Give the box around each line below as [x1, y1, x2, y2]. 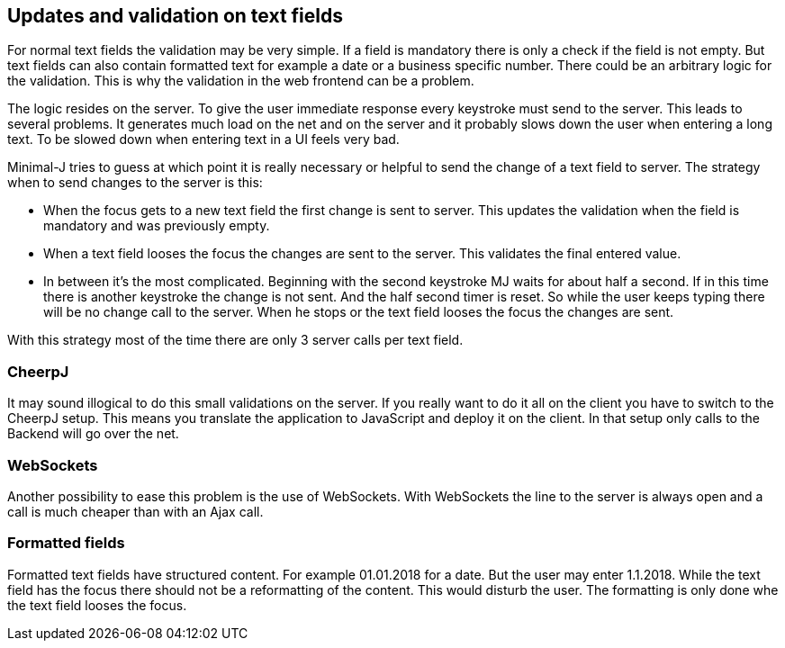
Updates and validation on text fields [7, 4, 344, 27]
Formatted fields [7, 534, 125, 553]
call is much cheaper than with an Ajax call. [7, 503, 264, 519]
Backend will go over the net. [7, 426, 179, 442]
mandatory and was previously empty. [43, 218, 270, 234]
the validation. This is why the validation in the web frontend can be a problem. [7, 73, 474, 89]
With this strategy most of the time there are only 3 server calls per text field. [7, 332, 464, 348]
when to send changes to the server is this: [7, 175, 263, 191]
